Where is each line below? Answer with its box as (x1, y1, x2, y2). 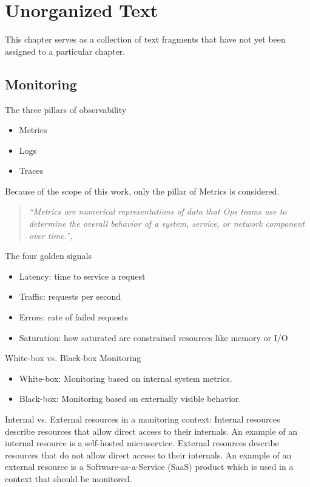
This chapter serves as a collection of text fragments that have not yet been (5, 33, 286, 46)
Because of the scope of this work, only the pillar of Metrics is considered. (5, 184, 280, 197)
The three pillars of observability (5, 103, 127, 116)
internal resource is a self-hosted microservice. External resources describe (5, 437, 279, 449)
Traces (19, 164, 44, 177)
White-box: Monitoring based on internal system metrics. (19, 371, 232, 384)
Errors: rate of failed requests (19, 311, 128, 323)
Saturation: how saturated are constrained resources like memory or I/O (19, 331, 288, 344)
